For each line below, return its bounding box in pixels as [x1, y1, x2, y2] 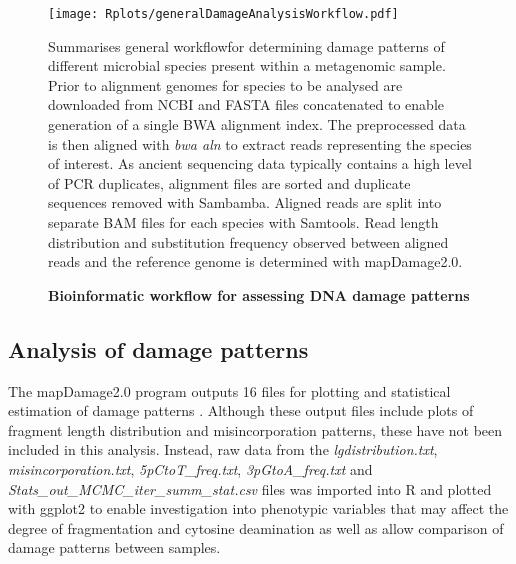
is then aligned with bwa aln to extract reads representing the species [48, 133, 472, 154]
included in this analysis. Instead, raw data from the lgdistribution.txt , [8, 439, 438, 460]
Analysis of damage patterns [8, 333, 309, 364]
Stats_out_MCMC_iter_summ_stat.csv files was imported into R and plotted [8, 478, 492, 499]
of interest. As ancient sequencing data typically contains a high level [48, 153, 472, 174]
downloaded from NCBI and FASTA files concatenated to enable [48, 94, 445, 115]
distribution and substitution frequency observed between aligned [48, 231, 449, 252]
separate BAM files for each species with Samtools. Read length [48, 212, 439, 232]
